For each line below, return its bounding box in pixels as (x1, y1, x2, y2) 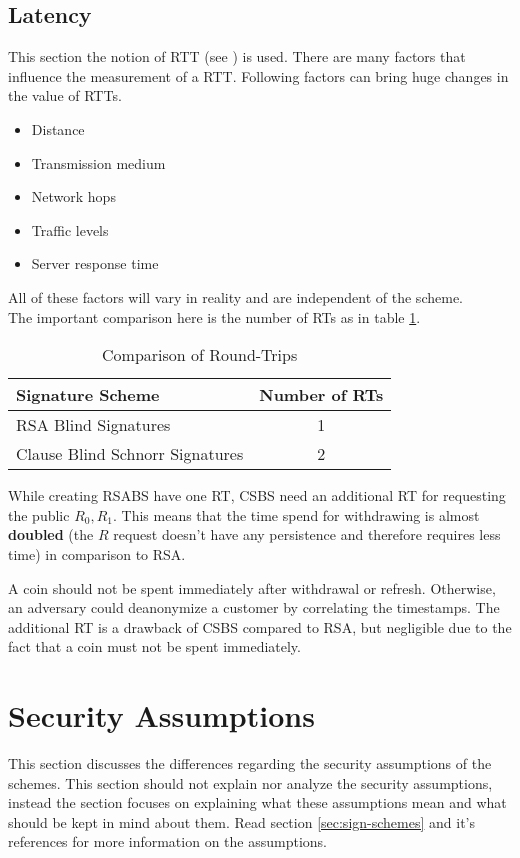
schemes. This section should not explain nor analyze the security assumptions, (8, 772, 493, 793)
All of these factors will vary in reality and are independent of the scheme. (8, 286, 463, 307)
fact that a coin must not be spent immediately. (8, 636, 301, 657)
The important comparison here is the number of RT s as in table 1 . (8, 306, 421, 327)
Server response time (31, 253, 159, 274)
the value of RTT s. (8, 85, 122, 106)
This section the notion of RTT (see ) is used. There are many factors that (8, 46, 466, 67)
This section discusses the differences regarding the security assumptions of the (8, 753, 492, 774)
